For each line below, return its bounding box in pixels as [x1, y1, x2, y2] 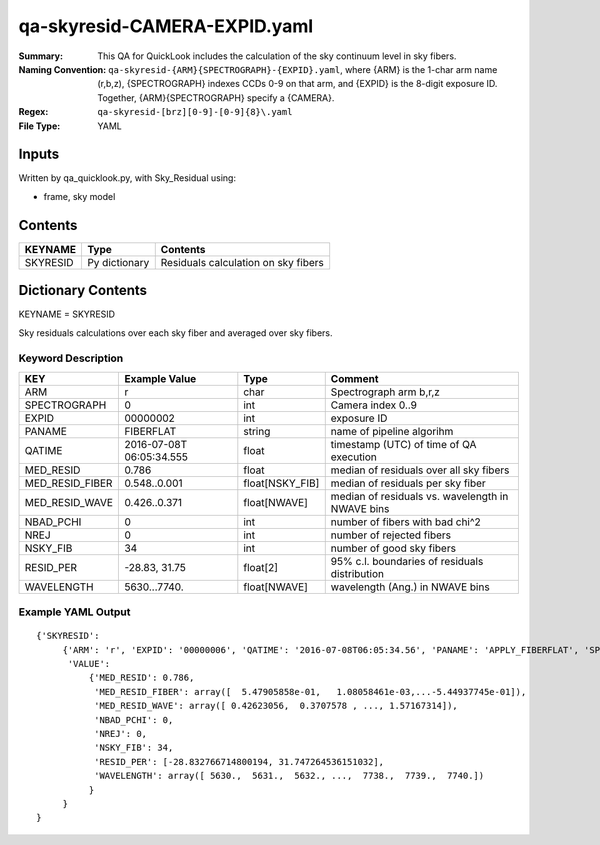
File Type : [18, 120, 61, 132]
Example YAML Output [18, 605, 131, 619]
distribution [330, 566, 385, 580]
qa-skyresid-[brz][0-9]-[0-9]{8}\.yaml [97, 106, 293, 118]
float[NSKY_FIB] [243, 476, 320, 490]
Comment [330, 371, 379, 385]
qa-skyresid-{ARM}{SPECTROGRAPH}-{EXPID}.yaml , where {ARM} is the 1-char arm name [108, 63, 498, 75]
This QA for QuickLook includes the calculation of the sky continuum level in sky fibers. [97, 50, 457, 62]
